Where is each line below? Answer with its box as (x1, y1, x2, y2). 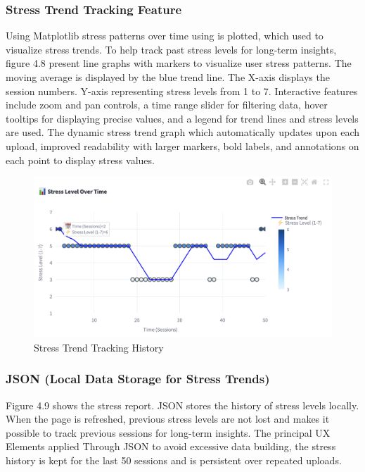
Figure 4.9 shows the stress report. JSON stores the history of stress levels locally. (6, 397, 359, 412)
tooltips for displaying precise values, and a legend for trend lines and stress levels (6, 111, 359, 125)
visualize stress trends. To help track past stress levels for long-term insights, (6, 42, 337, 56)
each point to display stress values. (6, 152, 155, 167)
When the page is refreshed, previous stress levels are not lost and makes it (6, 411, 330, 426)
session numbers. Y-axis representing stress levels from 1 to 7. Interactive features (6, 83, 358, 98)
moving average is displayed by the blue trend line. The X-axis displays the (6, 70, 330, 84)
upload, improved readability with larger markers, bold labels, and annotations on (6, 138, 359, 153)
